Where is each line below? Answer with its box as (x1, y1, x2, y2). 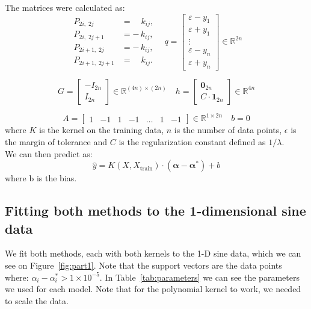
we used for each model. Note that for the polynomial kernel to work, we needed (5, 282, 301, 295)
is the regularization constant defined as (119, 136, 266, 148)
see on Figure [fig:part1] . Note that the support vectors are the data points (5, 259, 282, 271)
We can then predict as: (5, 147, 93, 160)
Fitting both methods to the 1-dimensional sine (5, 201, 306, 220)
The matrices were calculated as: (5, 1, 125, 13)
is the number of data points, (174, 123, 282, 136)
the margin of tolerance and (5, 136, 108, 148)
